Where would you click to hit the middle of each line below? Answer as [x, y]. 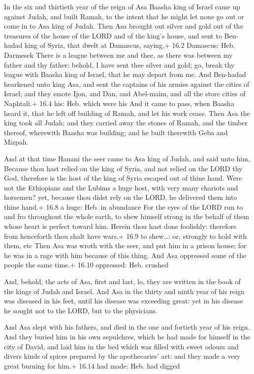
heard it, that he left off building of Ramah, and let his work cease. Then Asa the [127, 113]
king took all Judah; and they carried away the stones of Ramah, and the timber [126, 123]
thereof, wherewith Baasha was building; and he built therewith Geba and [116, 132]
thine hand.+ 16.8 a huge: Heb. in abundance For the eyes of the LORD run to [124, 206]
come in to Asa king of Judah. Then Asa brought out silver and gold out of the [124, 26]
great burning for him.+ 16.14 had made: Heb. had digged [92, 365]
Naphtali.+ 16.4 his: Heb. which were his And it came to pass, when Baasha [119, 103]
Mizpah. [16, 142]
